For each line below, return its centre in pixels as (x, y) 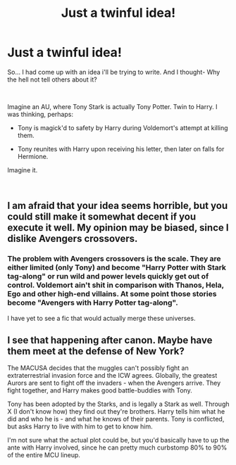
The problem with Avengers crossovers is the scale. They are (114, 259)
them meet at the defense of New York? (96, 351)
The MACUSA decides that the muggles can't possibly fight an (98, 368)
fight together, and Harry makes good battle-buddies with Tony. (100, 390)
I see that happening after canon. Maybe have (110, 340)
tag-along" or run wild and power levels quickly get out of (108, 276)
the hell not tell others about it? (52, 79)
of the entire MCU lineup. (44, 455)
